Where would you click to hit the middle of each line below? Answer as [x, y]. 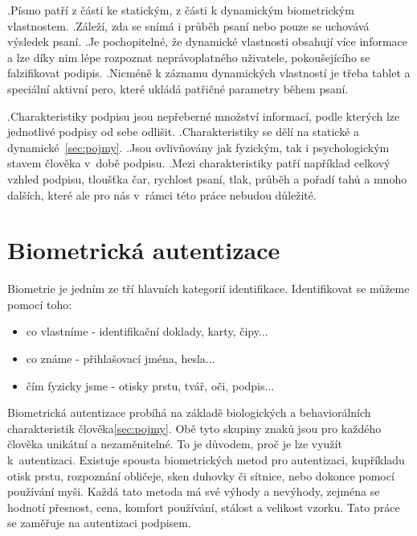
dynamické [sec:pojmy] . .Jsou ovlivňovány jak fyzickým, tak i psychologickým [198, 147]
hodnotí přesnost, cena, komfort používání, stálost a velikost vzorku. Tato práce [204, 507]
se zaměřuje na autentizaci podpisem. [99, 523]
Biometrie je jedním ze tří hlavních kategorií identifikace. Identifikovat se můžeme [208, 289]
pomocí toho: [40, 304]
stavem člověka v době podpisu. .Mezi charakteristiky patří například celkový [199, 163]
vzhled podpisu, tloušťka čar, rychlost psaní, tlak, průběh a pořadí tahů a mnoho [207, 178]
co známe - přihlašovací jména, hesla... [121, 359]
